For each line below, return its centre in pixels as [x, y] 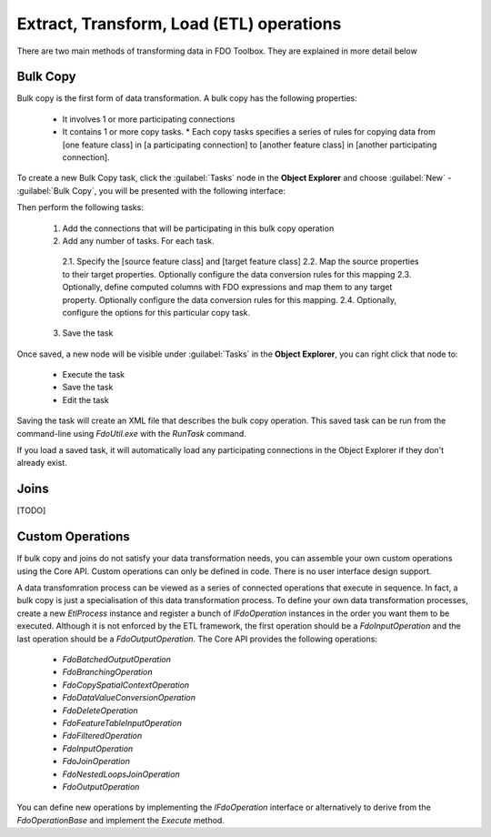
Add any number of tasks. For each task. [138, 240]
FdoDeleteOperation [100, 711]
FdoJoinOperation [96, 761]
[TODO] [31, 510]
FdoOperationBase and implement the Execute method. [120, 820]
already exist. [42, 463]
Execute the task [94, 375]
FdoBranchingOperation [107, 672]
